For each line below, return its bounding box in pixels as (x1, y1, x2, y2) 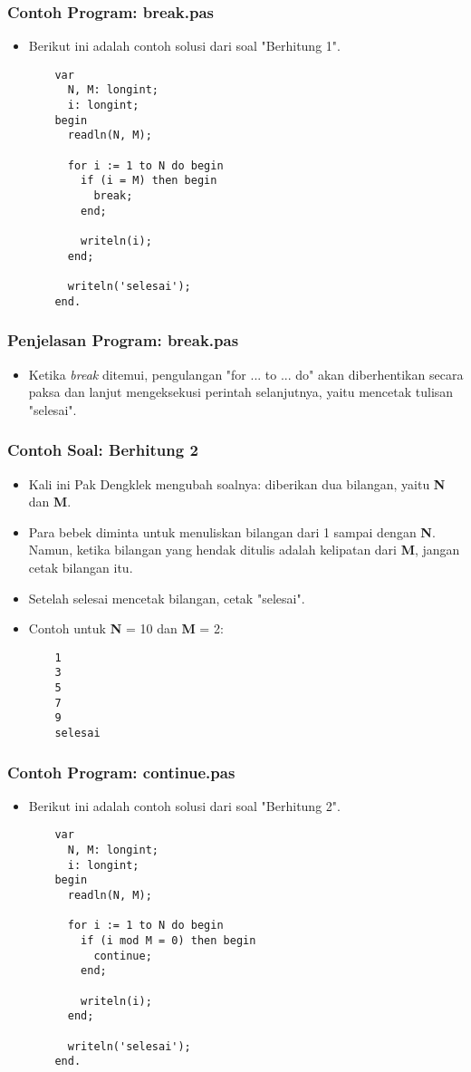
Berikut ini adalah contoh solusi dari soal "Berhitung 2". (28, 796, 341, 815)
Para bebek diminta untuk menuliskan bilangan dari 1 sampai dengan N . (28, 522, 436, 541)
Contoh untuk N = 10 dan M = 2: (28, 619, 224, 638)
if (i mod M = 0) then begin (81, 934, 256, 948)
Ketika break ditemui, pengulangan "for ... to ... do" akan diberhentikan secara (28, 364, 464, 383)
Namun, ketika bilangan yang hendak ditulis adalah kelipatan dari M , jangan (28, 540, 460, 559)
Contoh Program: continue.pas (7, 760, 235, 783)
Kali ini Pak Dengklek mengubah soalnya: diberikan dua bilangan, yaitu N (28, 474, 446, 493)
